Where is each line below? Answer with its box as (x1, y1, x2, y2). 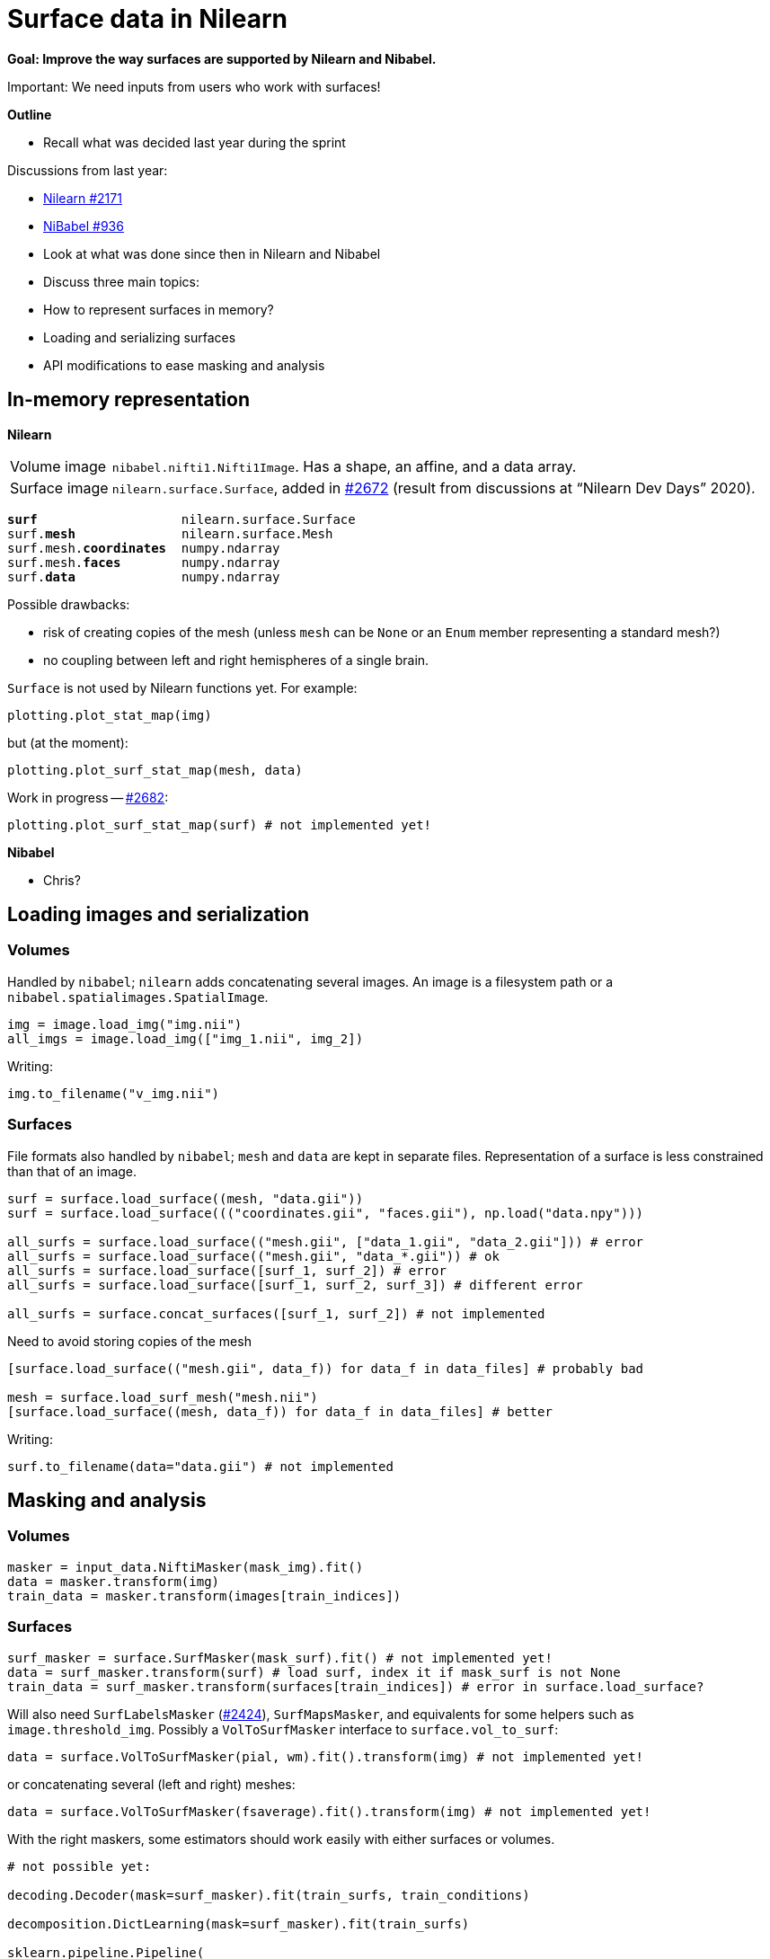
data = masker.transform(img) (7, 1573, 220, 1589)
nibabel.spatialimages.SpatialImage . (7, 988, 269, 1005)
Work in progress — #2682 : (7, 789, 169, 805)
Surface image (10, 478, 109, 497)
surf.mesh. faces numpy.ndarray (7, 554, 280, 570)
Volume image (10, 457, 107, 475)
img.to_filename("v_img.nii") (7, 1086, 220, 1101)
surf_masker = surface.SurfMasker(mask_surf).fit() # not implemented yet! (7, 1650, 553, 1665)
